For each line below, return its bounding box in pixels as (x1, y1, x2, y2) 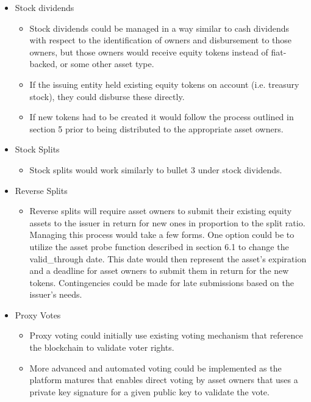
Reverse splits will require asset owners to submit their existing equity (29, 204, 292, 217)
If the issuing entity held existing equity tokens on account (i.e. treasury (29, 77, 299, 90)
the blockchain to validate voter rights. (29, 341, 174, 354)
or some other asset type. (60, 57, 154, 70)
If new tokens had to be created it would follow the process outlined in (29, 110, 294, 123)
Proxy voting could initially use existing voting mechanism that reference (29, 329, 303, 342)
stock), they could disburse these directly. (29, 90, 185, 102)
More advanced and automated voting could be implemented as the (29, 361, 282, 374)
